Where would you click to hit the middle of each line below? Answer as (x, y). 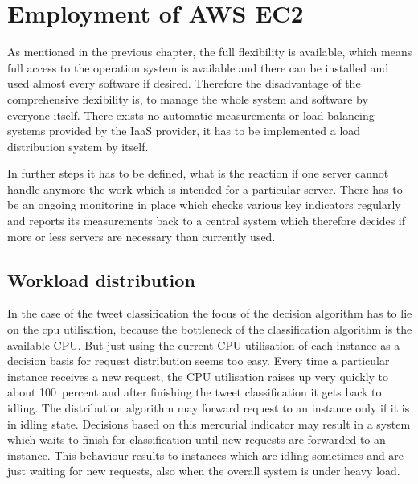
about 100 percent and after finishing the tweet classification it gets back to (195, 392)
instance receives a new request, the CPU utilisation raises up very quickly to (198, 376)
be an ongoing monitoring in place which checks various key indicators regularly (204, 205)
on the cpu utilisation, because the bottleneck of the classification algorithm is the (210, 329)
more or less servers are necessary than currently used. (141, 236)
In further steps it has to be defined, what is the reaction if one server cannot (198, 173)
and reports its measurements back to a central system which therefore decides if (206, 221)
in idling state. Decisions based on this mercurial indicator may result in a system (209, 423)
